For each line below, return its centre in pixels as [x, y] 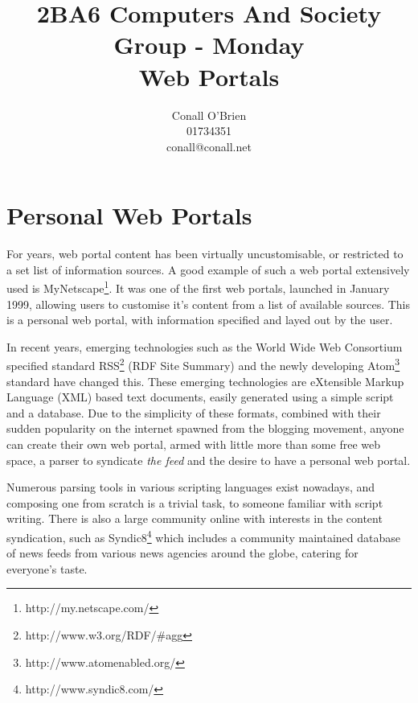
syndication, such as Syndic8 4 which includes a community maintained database [204, 536]
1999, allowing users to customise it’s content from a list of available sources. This [209, 304]
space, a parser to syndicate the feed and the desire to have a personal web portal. [209, 460]
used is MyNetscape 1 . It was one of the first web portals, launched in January [198, 287]
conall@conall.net [209, 146]
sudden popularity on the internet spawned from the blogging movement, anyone [205, 428]
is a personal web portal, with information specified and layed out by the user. [200, 320]
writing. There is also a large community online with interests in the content [195, 518]
